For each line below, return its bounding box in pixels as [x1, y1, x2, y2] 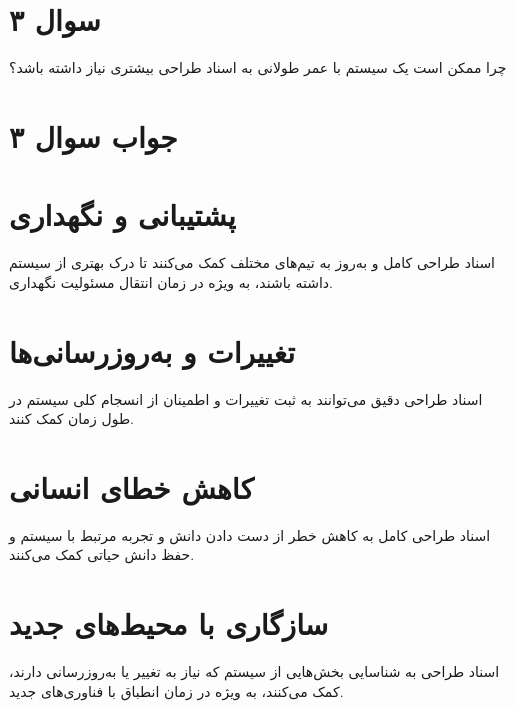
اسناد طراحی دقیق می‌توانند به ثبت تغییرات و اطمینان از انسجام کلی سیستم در [9, 388, 483, 409]
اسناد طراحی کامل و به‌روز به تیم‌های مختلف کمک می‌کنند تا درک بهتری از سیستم [9, 252, 496, 273]
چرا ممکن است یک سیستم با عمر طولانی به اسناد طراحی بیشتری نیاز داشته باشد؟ [9, 57, 507, 78]
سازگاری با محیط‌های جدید [9, 603, 329, 644]
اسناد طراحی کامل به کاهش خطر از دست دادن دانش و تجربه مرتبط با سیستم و [9, 524, 491, 545]
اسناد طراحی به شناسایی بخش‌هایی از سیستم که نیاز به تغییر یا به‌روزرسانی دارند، [9, 661, 500, 682]
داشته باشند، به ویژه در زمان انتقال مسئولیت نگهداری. [9, 271, 333, 292]
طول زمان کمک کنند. [9, 408, 134, 429]
